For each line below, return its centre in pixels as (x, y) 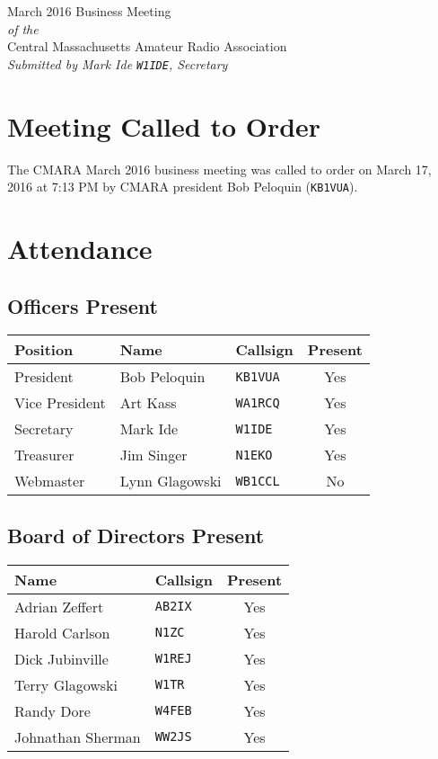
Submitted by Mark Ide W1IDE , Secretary (118, 63)
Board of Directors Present (136, 535)
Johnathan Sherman (78, 737)
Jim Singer (153, 455)
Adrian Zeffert (59, 606)
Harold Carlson (62, 632)
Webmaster (50, 481)
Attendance (80, 248)
